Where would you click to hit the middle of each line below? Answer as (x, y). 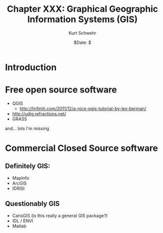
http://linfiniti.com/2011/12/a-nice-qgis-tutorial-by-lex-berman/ (83, 108)
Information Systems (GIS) (82, 19)
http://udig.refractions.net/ (39, 114)
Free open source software (61, 90)
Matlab (19, 226)
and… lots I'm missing (27, 128)
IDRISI (18, 188)
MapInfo (21, 178)
